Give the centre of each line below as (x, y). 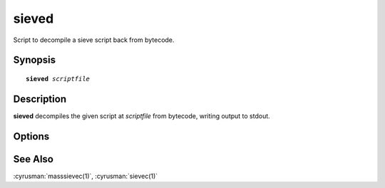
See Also (33, 159)
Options (31, 136)
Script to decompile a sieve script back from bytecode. (94, 40)
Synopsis (35, 60)
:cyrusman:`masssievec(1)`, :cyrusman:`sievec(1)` (86, 176)
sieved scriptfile (58, 79)
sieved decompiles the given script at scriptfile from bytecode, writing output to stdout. (142, 116)
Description (40, 99)
